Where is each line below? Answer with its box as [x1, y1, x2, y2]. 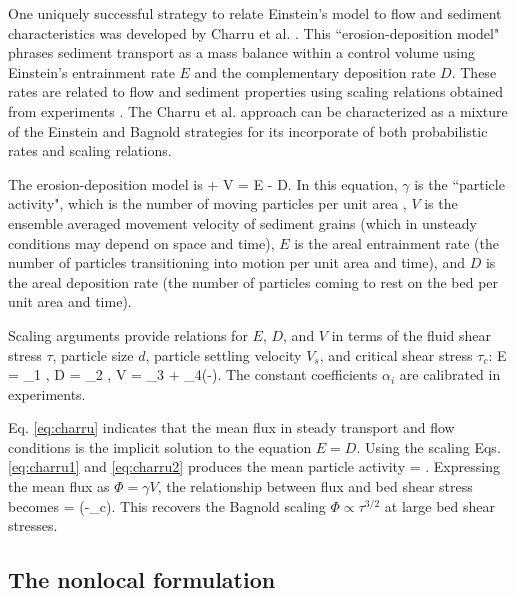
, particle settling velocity [145, 344, 302, 365]
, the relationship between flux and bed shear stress [157, 476, 473, 497]
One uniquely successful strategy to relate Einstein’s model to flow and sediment [8, 3, 502, 23]
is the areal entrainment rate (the [294, 232, 499, 253]
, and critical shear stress [319, 344, 473, 365]
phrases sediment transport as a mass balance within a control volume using [8, 42, 476, 63]
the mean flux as [8, 476, 110, 497]
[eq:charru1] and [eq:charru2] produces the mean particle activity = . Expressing [8, 456, 500, 477]
